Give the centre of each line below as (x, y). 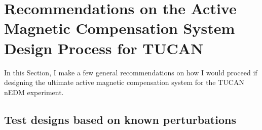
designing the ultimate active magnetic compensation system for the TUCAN (124, 82)
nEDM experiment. (34, 92)
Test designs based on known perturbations (120, 119)
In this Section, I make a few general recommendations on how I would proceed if (131, 72)
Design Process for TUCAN (104, 48)
